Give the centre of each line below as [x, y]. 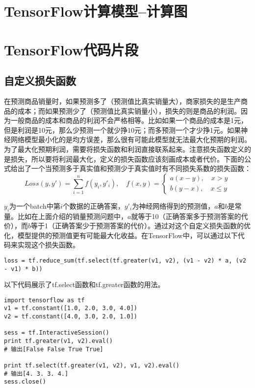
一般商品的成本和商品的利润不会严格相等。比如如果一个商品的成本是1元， [129, 120]
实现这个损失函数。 [48, 245]
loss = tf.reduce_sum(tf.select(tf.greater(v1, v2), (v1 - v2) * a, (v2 [125, 260]
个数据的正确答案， [93, 206]
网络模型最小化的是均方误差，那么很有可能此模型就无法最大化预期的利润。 [131, 139]
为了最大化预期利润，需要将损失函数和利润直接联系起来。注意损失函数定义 [124, 149]
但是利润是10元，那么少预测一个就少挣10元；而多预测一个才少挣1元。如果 [122, 130]
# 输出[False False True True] [54, 349]
